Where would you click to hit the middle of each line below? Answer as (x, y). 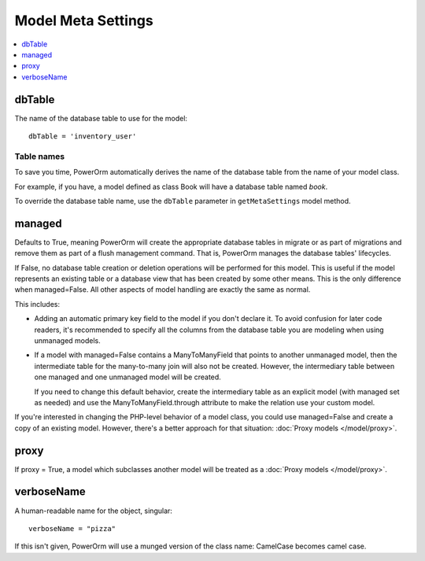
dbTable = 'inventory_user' (83, 137)
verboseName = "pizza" (72, 528)
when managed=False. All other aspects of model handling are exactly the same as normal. (163, 290)
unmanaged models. (68, 340)
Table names (40, 156)
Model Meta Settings (84, 20)
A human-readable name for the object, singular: (94, 511)
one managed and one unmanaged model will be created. (128, 377)
